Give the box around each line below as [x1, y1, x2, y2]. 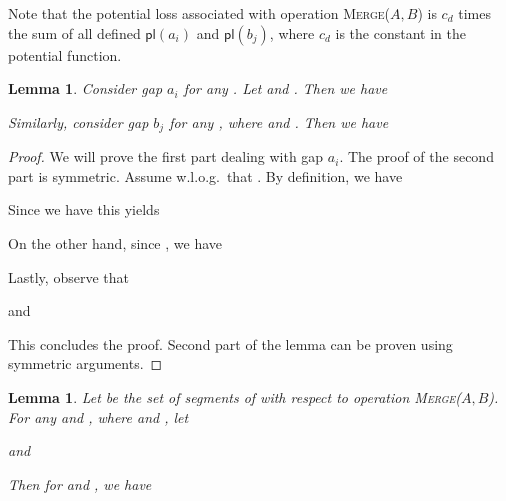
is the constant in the [335, 22, 466, 43]
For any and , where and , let [8, 406, 189, 427]
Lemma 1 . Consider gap [8, 78, 163, 99]
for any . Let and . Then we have [183, 78, 388, 99]
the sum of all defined [8, 22, 141, 43]
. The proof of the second [339, 146, 494, 167]
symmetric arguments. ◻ [8, 353, 163, 374]
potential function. [8, 44, 122, 65]
